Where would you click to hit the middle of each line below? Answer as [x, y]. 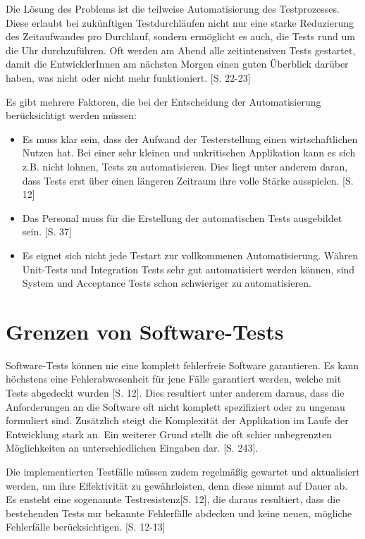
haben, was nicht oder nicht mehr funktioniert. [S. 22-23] [128, 77]
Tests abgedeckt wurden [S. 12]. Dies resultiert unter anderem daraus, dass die [175, 392]
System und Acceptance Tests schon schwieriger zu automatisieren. [167, 283]
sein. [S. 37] [47, 231]
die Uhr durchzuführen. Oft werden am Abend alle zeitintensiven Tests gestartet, [181, 50]
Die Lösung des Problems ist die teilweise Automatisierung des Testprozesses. [173, 8]
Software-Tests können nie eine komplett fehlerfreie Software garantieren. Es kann [182, 365]
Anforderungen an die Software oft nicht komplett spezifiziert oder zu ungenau [175, 406]
